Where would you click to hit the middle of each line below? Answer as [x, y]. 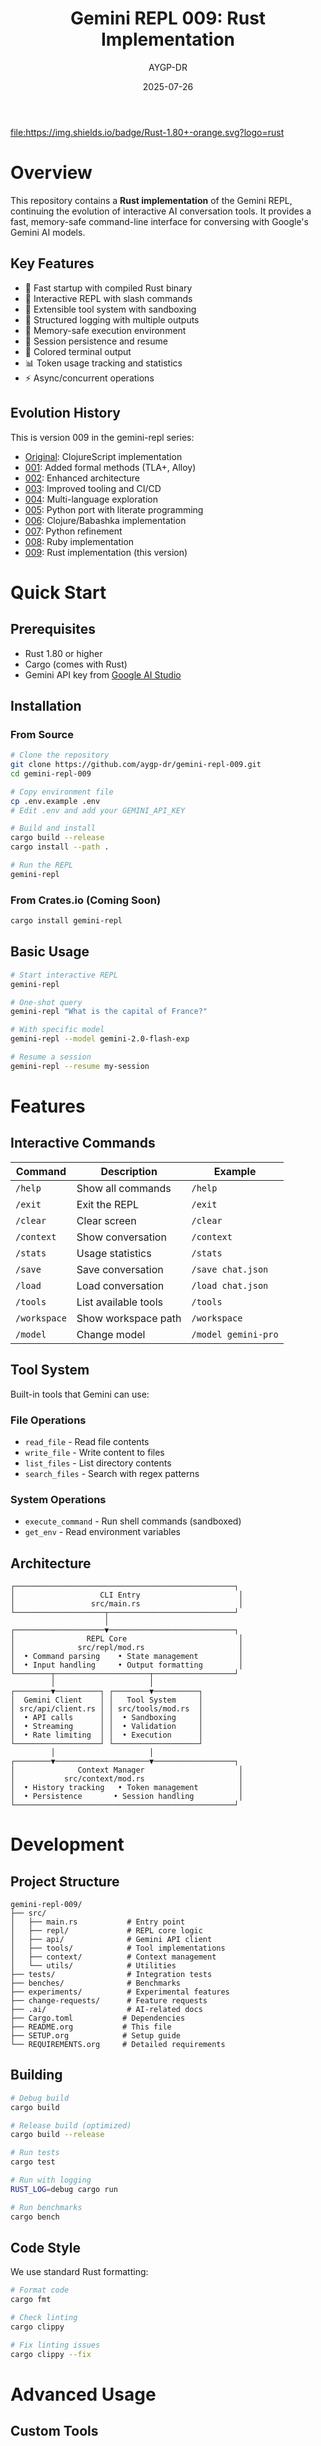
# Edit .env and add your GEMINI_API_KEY [98, 810]
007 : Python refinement [73, 531]
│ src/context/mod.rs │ [127, 1779]
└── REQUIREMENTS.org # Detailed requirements [118, 2045]
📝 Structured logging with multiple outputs [112, 319]
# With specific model [57, 1030]
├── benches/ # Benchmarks [96, 1983]
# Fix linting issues [55, 2345]
